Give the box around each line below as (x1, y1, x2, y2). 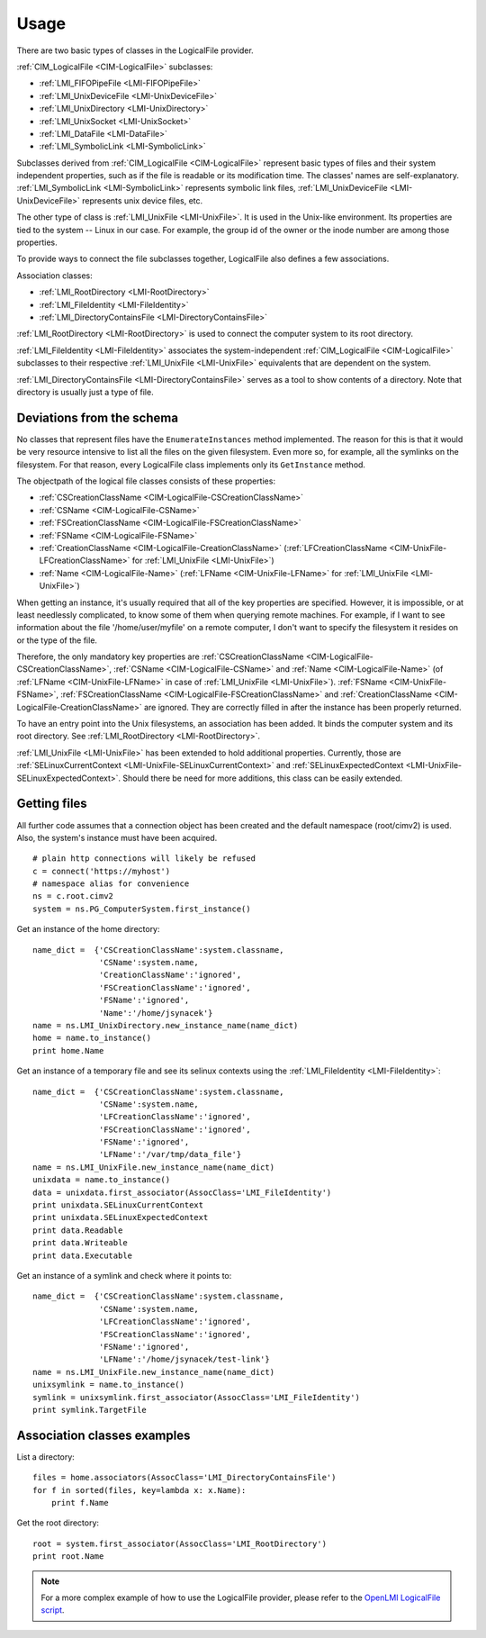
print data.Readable (32, 1225, 123, 1235)
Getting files (16, 796, 87, 811)
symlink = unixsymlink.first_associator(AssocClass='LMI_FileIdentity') (32, 1392, 360, 1402)
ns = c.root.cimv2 (32, 891, 114, 901)
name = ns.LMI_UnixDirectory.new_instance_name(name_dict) (32, 1020, 299, 1030)
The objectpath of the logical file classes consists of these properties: (16, 475, 276, 486)
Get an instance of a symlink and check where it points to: (16, 1271, 232, 1281)
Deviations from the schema (16, 410, 179, 425)
